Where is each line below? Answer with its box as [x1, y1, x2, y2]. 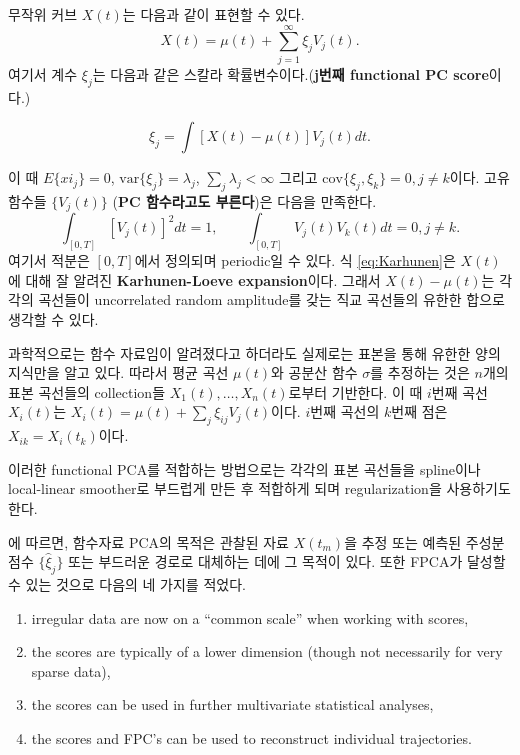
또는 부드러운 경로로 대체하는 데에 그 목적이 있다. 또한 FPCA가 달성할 [68, 551, 506, 572]
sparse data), [31, 660, 111, 681]
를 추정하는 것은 [370, 362, 470, 383]
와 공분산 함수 [271, 362, 358, 383]
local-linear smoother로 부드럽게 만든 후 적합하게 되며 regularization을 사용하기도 [8, 478, 511, 499]
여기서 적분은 [8, 250, 90, 271]
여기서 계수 [8, 63, 78, 84]
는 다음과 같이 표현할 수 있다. [122, 4, 305, 24]
